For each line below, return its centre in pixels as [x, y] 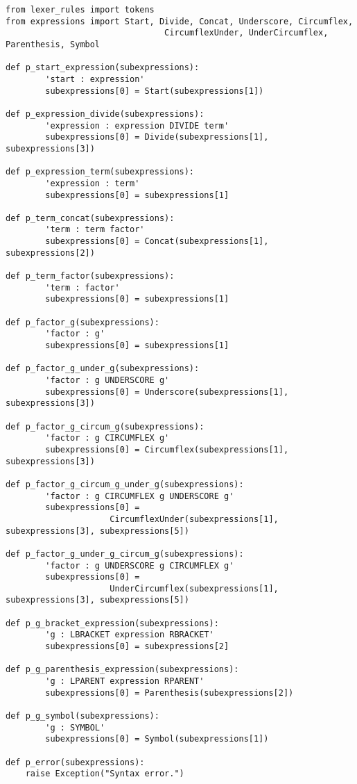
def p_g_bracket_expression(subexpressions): [112, 623]
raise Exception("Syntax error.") [105, 774]
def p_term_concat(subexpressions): [90, 218]
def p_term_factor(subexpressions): [90, 276]
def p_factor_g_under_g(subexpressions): [103, 369]
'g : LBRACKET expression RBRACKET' [130, 635]
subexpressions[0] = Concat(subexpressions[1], [157, 242]
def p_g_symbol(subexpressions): [82, 716]
